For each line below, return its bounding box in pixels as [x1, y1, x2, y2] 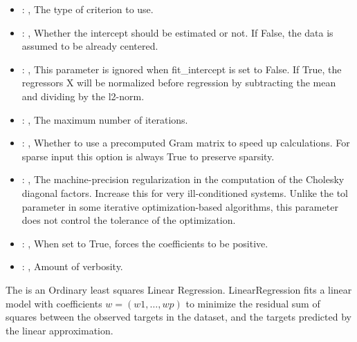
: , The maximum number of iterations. [21, 112, 188, 126]
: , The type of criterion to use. [21, 2, 154, 16]
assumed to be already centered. [21, 39, 158, 53]
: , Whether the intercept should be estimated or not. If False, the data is [21, 25, 333, 39]
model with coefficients [6, 296, 102, 310]
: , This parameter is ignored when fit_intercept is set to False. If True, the [21, 61, 342, 76]
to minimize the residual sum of [185, 296, 320, 310]
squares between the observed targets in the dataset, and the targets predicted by [6, 310, 351, 324]
